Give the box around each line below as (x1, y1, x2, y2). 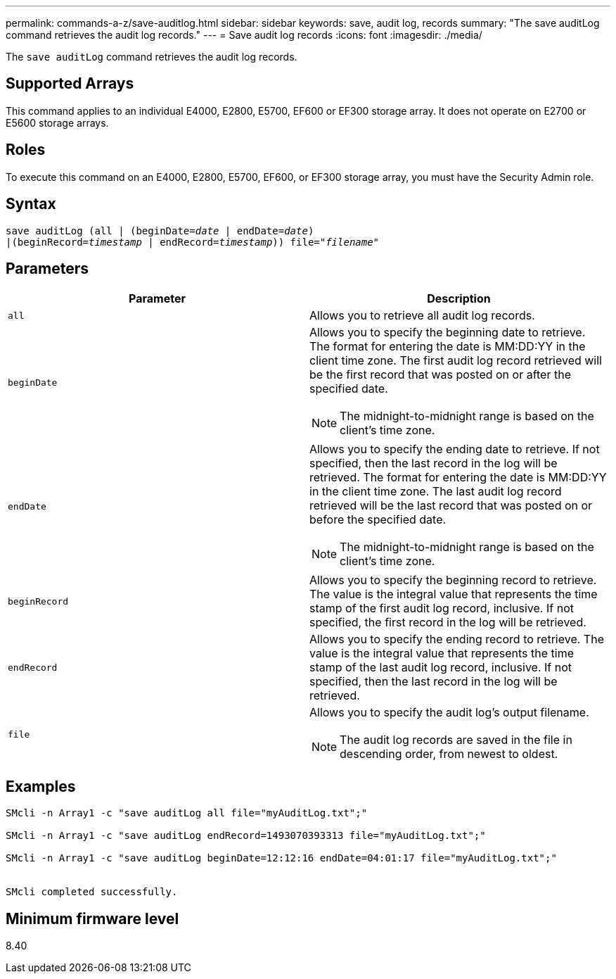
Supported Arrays (6, 75, 134, 93)
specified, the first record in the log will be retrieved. (309, 615, 586, 630)
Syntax (6, 195, 56, 213)
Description (427, 291, 491, 306)
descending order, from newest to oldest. (340, 747, 558, 762)
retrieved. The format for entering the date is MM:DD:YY (309, 470, 607, 485)
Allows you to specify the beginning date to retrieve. (309, 325, 586, 340)
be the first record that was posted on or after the (309, 367, 571, 382)
